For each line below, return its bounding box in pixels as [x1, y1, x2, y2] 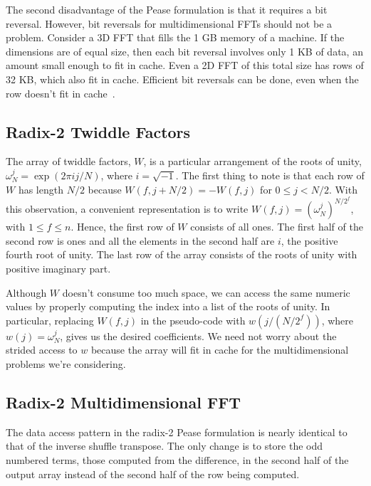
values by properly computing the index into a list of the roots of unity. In [6, 299, 330, 314]
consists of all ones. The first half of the [190, 219, 363, 234]
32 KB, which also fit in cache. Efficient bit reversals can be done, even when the [6, 71, 359, 86]
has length [18, 181, 63, 196]
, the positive [281, 233, 338, 248]
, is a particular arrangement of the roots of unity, [143, 154, 362, 169]
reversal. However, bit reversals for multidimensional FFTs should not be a [6, 16, 333, 31]
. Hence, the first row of [70, 219, 174, 234]
